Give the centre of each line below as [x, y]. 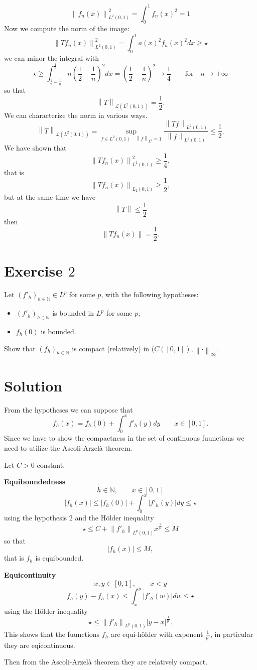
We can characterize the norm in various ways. [76, 115]
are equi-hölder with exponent [157, 634]
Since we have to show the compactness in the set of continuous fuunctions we [124, 438]
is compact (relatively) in [111, 348]
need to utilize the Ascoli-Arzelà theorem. [68, 448]
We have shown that [35, 148]
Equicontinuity [30, 574]
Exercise [33, 270]
